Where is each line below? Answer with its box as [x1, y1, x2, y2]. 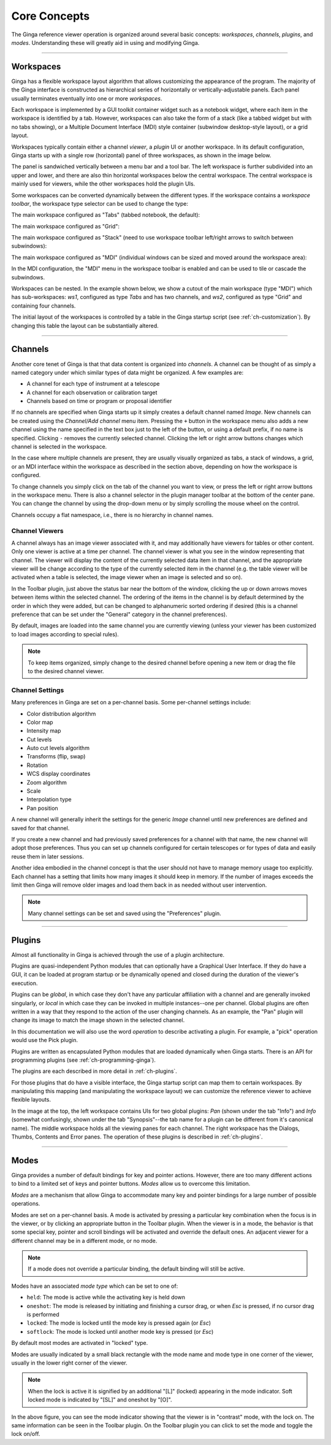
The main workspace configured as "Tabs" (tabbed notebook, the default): [11, 211, 200, 219]
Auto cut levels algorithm [26, 744, 90, 752]
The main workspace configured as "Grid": [11, 222, 120, 230]
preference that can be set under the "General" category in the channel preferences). [11, 611, 227, 618]
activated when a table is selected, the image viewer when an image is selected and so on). [11, 574, 243, 581]
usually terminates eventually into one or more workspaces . [11, 95, 162, 102]
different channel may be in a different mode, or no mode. [11, 1237, 158, 1244]
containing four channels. [11, 302, 76, 310]
